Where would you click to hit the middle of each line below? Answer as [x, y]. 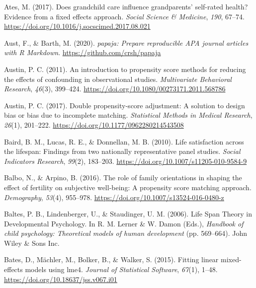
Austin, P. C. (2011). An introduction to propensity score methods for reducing [125, 69]
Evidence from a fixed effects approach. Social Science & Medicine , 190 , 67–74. [124, 16]
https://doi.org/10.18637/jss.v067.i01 [61, 279]
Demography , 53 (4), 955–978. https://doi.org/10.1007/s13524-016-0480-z [114, 197]
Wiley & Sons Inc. [32, 243]
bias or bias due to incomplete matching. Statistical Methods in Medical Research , [128, 115]
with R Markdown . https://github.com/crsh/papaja [83, 52]
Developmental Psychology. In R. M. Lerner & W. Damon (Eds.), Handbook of [124, 223]
